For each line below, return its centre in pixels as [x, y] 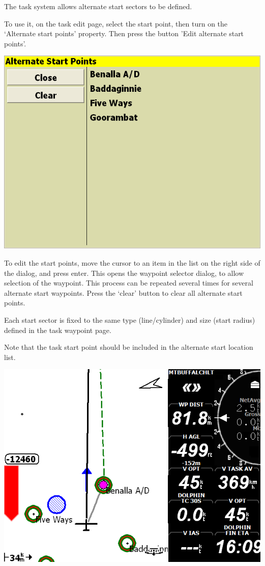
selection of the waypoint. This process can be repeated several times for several [129, 283]
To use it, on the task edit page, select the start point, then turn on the [116, 23]
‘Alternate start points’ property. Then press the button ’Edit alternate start [124, 33]
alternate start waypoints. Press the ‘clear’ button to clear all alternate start [123, 292]
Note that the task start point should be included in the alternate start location [129, 347]
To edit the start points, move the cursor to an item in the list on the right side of [132, 262]
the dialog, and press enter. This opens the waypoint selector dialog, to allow [124, 273]
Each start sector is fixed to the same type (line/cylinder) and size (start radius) [130, 319]
